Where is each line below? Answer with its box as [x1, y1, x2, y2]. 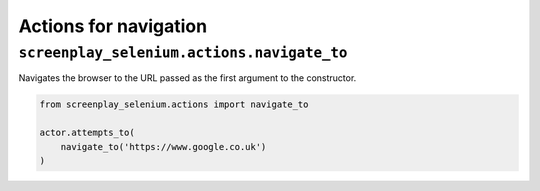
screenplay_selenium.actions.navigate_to [18, 44, 348, 62]
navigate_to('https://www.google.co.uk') [60, 141, 267, 152]
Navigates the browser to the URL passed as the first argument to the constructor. [18, 72, 357, 84]
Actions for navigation [18, 15, 208, 37]
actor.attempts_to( [39, 127, 135, 139]
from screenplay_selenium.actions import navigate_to [39, 99, 309, 110]
